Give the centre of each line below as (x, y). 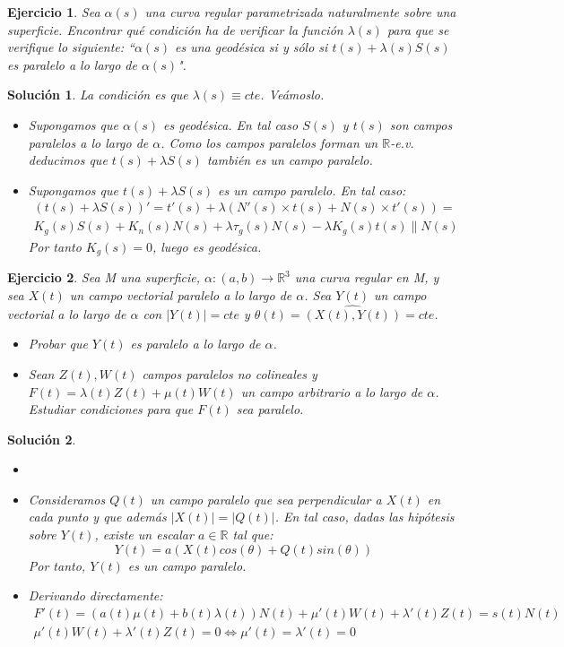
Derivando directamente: (95, 595)
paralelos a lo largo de (88, 142)
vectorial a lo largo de (67, 313)
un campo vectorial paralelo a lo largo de (181, 294)
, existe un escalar (144, 535)
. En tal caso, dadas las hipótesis (364, 517)
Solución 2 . (42, 439)
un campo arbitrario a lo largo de (332, 391)
